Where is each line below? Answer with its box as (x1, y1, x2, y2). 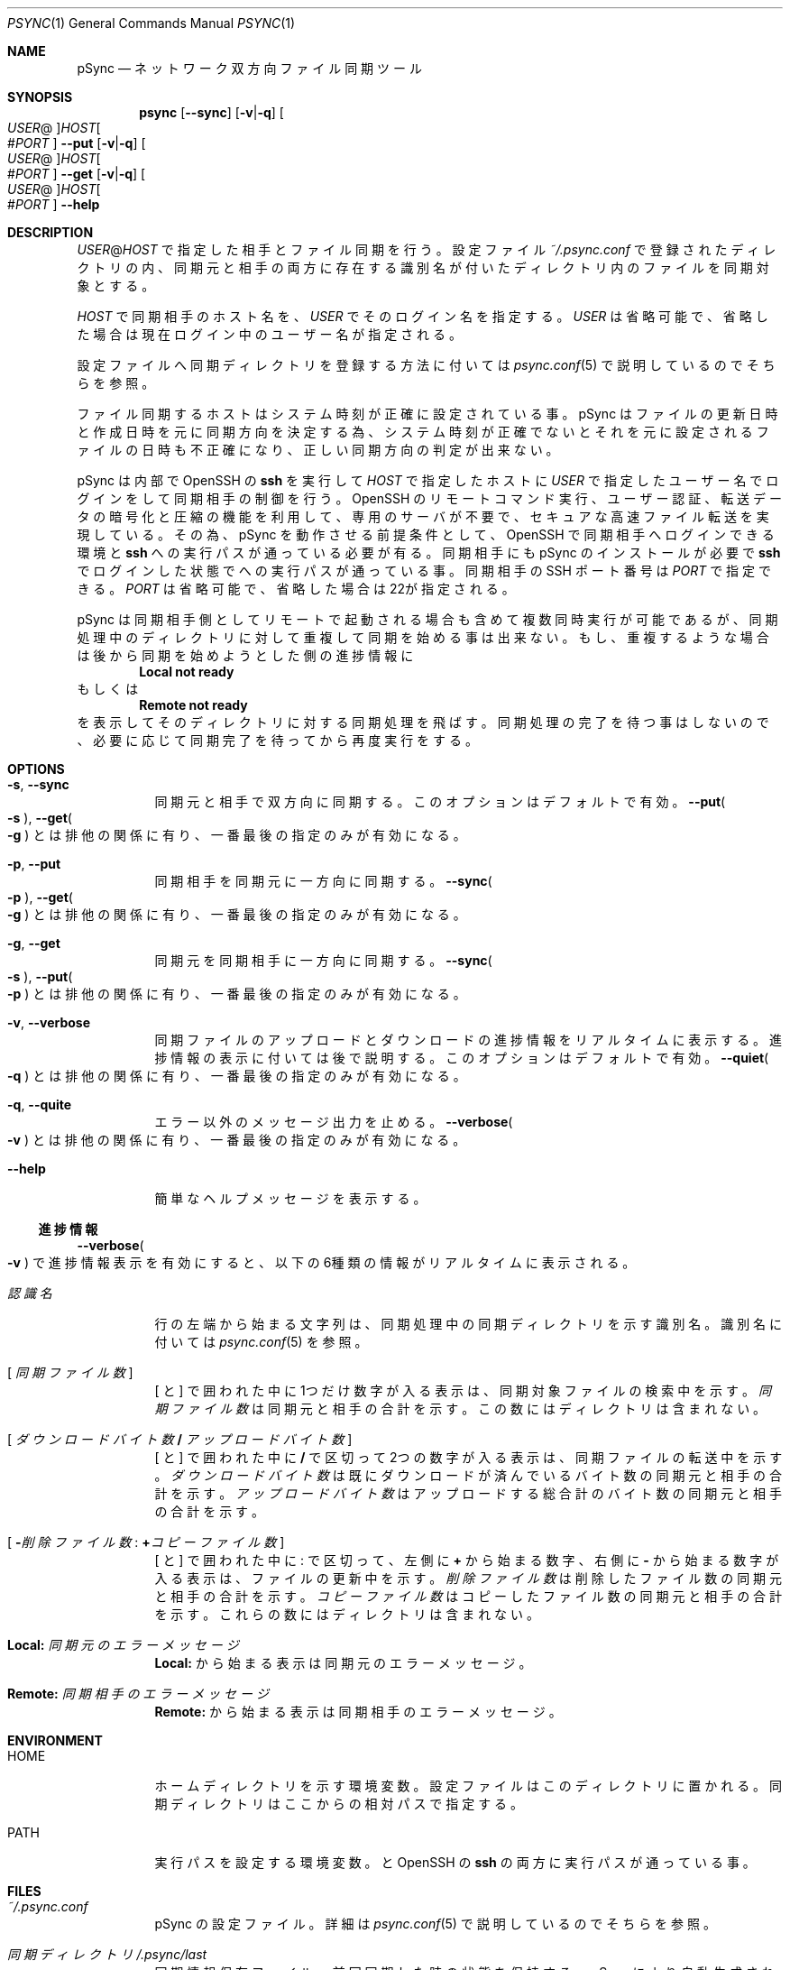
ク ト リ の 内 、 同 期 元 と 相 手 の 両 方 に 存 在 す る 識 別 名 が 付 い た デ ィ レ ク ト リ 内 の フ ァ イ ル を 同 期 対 (77, 260, 769, 275)
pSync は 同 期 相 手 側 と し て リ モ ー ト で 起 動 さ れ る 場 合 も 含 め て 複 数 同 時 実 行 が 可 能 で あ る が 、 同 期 (77, 612, 778, 627)
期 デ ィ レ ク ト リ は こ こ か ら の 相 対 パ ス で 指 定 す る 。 (154, 1796, 524, 1811)
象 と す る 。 (77, 278, 155, 293)
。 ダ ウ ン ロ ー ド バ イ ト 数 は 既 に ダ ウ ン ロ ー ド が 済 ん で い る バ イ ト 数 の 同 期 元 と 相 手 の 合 (154, 1468, 783, 1483)
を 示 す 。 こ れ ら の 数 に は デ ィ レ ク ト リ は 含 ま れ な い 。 (154, 1606, 539, 1622)
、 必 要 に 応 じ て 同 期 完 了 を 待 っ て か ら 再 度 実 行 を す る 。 (77, 732, 478, 748)
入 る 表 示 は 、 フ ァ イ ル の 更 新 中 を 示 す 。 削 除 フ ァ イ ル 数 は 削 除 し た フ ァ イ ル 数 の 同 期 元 (154, 1570, 783, 1586)
